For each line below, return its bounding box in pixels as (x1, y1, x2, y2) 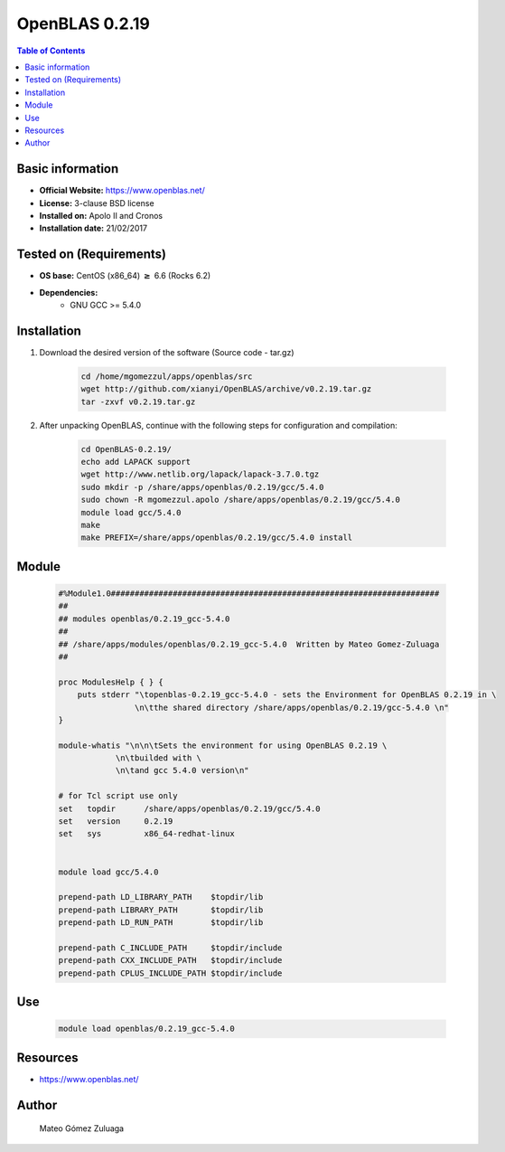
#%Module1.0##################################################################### (58, 589, 440, 599)
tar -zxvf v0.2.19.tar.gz (80, 396, 196, 407)
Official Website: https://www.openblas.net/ (39, 185, 205, 196)
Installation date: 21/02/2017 (39, 222, 148, 234)
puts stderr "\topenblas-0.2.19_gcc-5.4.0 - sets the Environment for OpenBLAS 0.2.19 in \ (77, 690, 497, 700)
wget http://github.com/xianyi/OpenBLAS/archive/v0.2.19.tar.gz (80, 384, 372, 394)
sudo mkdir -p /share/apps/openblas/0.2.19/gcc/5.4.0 (80, 482, 324, 492)
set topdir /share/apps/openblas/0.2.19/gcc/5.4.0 (58, 803, 321, 814)
